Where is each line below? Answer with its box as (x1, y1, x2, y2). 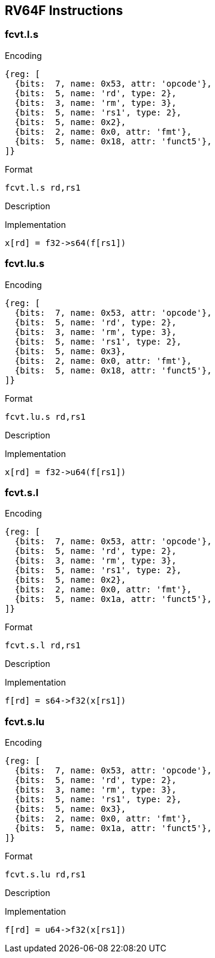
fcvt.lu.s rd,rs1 (5, 411, 86, 422)
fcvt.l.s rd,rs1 (5, 182, 81, 192)
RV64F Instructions (5, 3, 123, 18)
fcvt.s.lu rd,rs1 (5, 870, 86, 880)
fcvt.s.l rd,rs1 (5, 640, 81, 651)
